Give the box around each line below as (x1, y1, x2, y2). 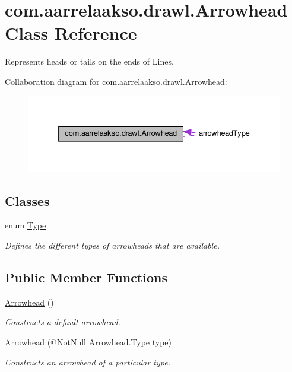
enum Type (5, 219, 46, 231)
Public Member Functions (5, 268, 167, 286)
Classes (5, 191, 50, 209)
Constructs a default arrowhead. (5, 316, 120, 328)
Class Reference (5, 21, 137, 45)
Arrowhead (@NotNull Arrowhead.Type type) (5, 335, 172, 348)
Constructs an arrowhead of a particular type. (5, 355, 170, 368)
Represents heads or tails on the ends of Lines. (5, 55, 174, 68)
